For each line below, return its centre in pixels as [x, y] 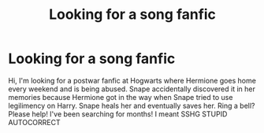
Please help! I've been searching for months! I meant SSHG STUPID [118, 114]
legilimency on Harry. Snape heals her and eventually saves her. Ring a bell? [132, 105]
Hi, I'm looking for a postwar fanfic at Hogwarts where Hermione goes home [132, 80]
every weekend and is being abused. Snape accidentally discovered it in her [132, 89]
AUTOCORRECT [34, 122]
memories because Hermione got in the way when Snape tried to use [121, 97]
